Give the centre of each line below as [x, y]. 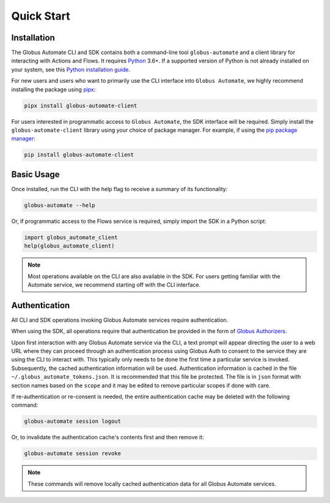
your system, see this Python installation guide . [71, 69]
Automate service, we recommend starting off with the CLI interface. [114, 284]
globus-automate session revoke [73, 454]
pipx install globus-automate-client [81, 105]
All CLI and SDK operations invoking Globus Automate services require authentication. [120, 320]
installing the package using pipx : [53, 89]
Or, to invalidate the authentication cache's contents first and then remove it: [108, 437]
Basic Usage [35, 174]
